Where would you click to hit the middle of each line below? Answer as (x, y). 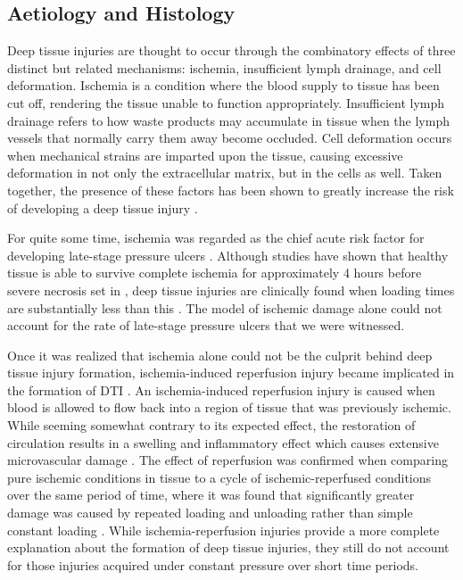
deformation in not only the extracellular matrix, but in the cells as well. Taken (225, 173)
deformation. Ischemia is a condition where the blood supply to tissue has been (223, 85)
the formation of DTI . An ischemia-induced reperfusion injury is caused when (221, 389)
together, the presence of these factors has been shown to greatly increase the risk (231, 190)
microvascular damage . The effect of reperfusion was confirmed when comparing (227, 460)
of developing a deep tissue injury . (103, 207)
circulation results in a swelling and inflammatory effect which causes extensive (223, 442)
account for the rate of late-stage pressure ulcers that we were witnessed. (206, 325)
